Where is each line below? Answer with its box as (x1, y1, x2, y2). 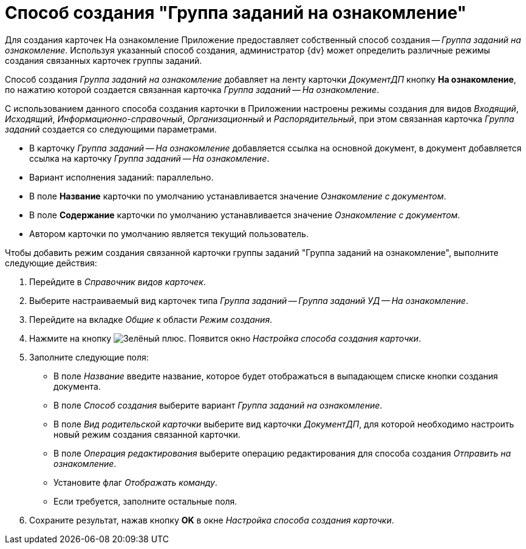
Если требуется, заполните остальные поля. (53, 495, 237, 506)
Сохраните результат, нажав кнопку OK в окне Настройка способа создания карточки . (29, 514, 394, 525)
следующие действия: (5, 257, 97, 268)
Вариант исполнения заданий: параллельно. (29, 171, 214, 182)
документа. (53, 381, 101, 392)
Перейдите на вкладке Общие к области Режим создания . (29, 314, 273, 325)
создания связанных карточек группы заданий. (5, 55, 202, 66)
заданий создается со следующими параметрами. (5, 123, 217, 134)
